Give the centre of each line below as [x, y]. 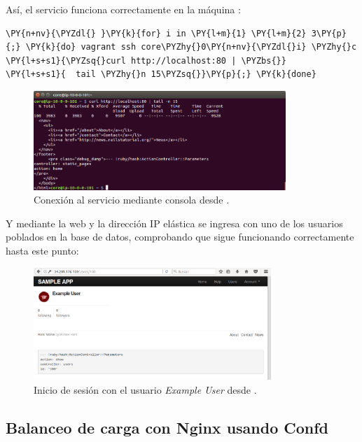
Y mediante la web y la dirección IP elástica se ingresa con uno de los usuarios [174, 223]
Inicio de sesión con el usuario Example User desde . [145, 389]
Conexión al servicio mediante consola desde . [132, 200]
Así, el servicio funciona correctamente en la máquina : [123, 9]
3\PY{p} [329, 33]
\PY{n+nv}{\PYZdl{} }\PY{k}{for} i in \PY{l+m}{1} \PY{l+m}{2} [156, 33]
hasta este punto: [42, 250]
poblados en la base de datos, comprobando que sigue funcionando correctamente [180, 237]
